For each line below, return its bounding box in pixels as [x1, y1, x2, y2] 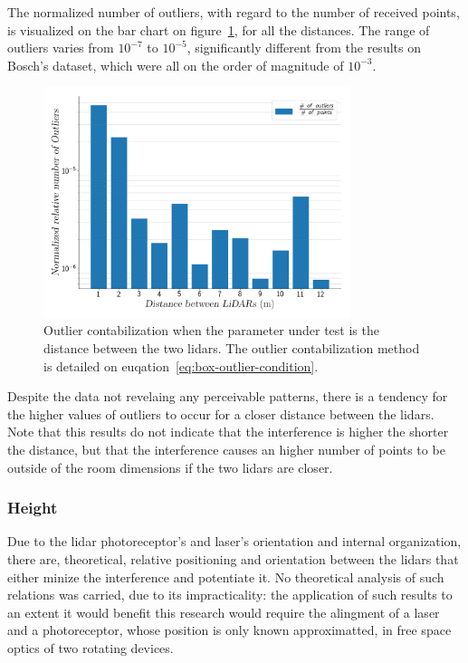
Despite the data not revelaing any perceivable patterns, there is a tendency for [7, 387, 448, 406]
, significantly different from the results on [186, 38, 421, 57]
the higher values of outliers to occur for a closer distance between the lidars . [7, 404, 435, 423]
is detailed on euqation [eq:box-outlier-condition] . [43, 356, 319, 375]
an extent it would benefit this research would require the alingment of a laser [7, 602, 440, 621]
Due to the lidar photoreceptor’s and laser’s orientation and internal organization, [7, 532, 462, 551]
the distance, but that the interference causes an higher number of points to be [7, 439, 445, 458]
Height [7, 496, 58, 519]
